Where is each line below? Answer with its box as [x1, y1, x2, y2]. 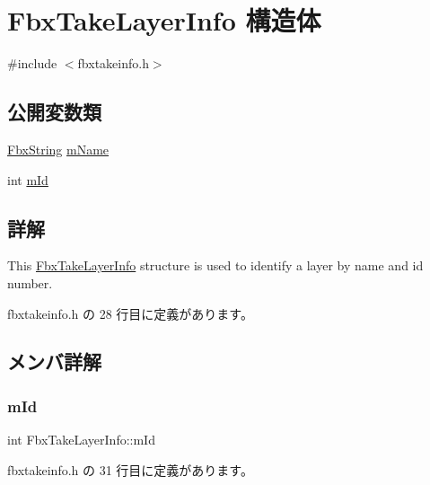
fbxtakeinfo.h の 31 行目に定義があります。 [7, 460, 253, 479]
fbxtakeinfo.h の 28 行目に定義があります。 [7, 304, 253, 322]
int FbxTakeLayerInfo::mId [7, 430, 155, 449]
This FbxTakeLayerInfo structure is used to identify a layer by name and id [7, 256, 424, 275]
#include [7, 54, 57, 73]
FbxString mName [7, 139, 110, 158]
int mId [7, 170, 48, 189]
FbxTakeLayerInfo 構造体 [7, 2, 321, 39]
